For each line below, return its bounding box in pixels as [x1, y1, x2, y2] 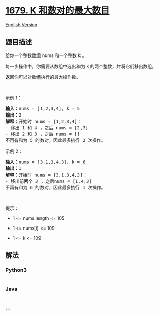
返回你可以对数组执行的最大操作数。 [5, 74, 81, 80]
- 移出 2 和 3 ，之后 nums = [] [5, 131, 80, 137]
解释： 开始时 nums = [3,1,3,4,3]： [5, 171, 88, 178]
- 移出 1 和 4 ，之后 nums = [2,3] [5, 125, 89, 130]
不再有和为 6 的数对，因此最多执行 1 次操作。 [5, 184, 106, 190]
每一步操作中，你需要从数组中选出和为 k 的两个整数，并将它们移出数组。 [5, 63, 157, 69]
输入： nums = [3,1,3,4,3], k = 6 [5, 159, 86, 165]
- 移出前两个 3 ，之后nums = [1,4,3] [5, 178, 92, 184]
